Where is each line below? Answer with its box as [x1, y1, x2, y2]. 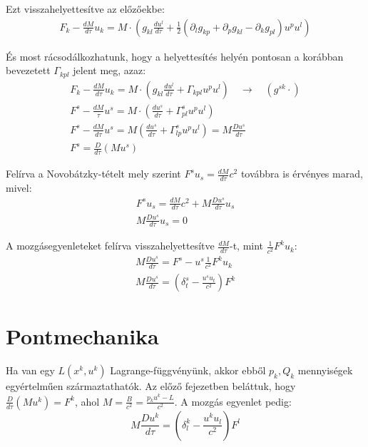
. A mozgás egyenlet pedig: [174, 394, 292, 409]
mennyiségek [297, 363, 353, 378]
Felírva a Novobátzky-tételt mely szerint [6, 166, 181, 181]
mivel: [6, 180, 32, 195]
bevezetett [6, 63, 51, 78]
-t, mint [230, 238, 264, 253]
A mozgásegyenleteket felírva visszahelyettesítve [6, 238, 215, 253]
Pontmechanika [6, 322, 159, 351]
